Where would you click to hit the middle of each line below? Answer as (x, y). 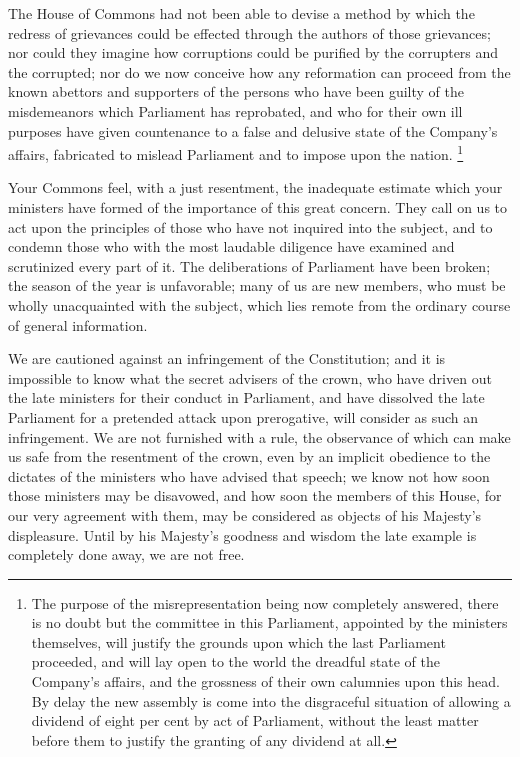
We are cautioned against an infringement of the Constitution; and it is (227, 358)
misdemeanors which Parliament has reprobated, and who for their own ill (235, 110)
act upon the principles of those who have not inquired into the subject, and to (250, 226)
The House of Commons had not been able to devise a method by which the (241, 13)
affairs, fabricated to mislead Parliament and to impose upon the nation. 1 (236, 152)
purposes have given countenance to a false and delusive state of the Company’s (253, 130)
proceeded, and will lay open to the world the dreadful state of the (235, 661)
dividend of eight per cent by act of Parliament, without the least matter (255, 720)
